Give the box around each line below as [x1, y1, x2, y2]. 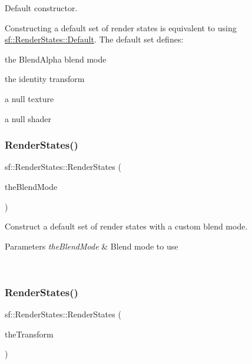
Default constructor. [5, 2, 78, 14]
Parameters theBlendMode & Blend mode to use [5, 240, 178, 252]
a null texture [5, 92, 54, 104]
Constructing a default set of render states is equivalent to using [5, 21, 237, 34]
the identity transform [5, 73, 85, 85]
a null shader [5, 112, 52, 124]
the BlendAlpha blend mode [5, 53, 107, 65]
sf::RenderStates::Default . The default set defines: [5, 33, 184, 45]
